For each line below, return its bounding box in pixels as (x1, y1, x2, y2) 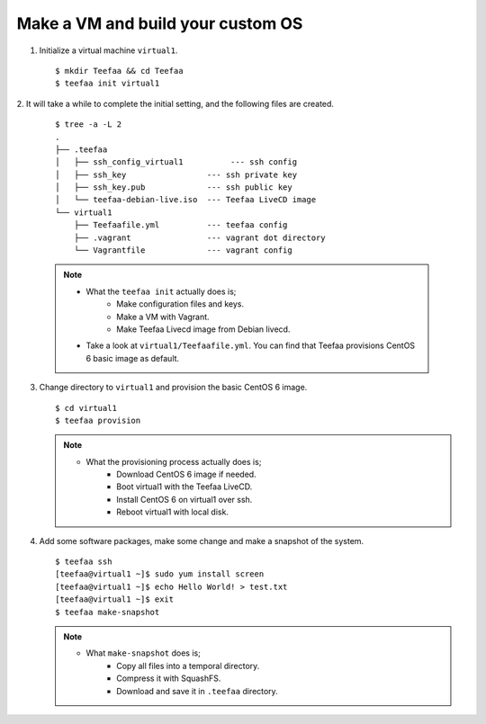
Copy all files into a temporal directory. (116, 660, 260, 671)
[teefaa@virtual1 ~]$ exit (55, 594, 175, 604)
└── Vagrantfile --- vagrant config (73, 246, 292, 255)
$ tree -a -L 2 (55, 120, 122, 130)
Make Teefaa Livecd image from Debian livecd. (116, 324, 291, 335)
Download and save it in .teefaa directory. (116, 685, 278, 696)
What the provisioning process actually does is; (85, 456, 262, 467)
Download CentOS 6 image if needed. (116, 469, 256, 480)
